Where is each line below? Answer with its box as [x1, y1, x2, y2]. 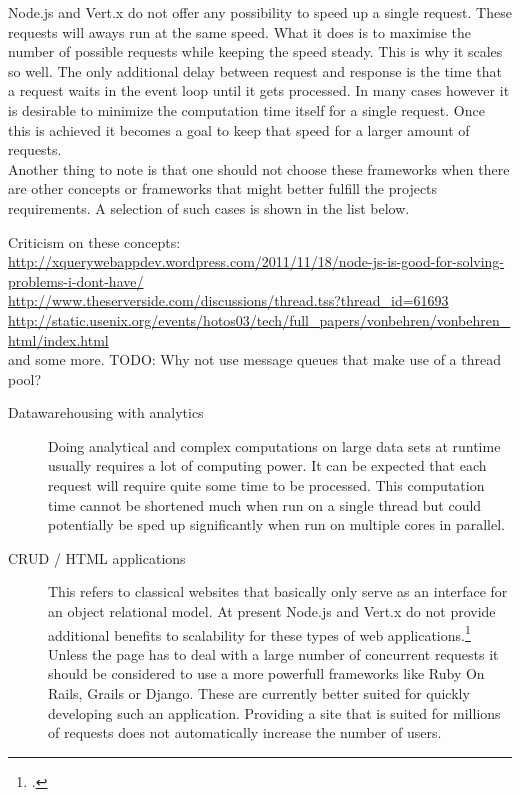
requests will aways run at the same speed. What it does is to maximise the [8, 21, 472, 42]
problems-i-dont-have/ [8, 270, 144, 291]
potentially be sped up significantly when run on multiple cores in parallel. [48, 514, 505, 535]
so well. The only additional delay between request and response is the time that [8, 60, 502, 81]
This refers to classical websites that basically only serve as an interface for [48, 581, 508, 602]
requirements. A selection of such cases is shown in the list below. [8, 197, 410, 218]
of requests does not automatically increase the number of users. [48, 722, 442, 743]
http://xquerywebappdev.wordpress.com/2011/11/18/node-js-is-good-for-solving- [8, 251, 505, 272]
